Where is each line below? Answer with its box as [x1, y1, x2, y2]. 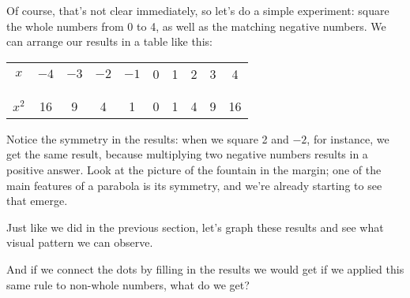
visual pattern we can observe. [6, 234, 153, 251]
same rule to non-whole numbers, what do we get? [6, 276, 250, 292]
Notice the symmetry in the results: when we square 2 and [6, 130, 289, 147]
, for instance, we [307, 130, 389, 147]
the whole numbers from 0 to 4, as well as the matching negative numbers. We [6, 17, 386, 34]
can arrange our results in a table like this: [6, 33, 213, 50]
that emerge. [6, 192, 68, 209]
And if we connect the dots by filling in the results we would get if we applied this [6, 260, 404, 277]
